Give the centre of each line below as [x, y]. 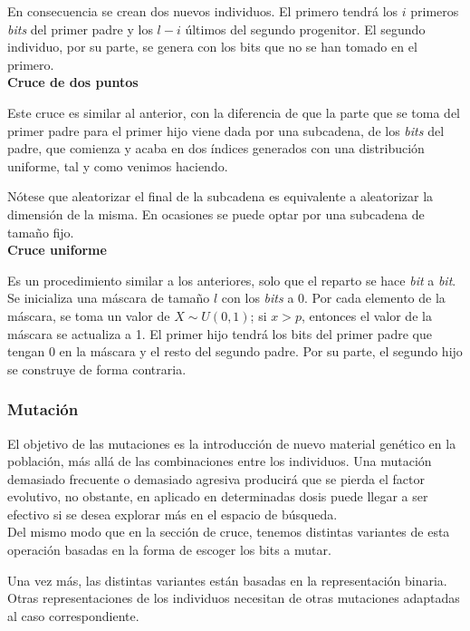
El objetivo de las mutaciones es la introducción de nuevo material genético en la [232, 443]
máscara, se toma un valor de [89, 315]
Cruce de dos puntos [73, 82]
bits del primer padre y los [80, 29]
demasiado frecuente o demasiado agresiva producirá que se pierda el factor [216, 478]
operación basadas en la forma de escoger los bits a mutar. [169, 550]
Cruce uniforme [57, 250]
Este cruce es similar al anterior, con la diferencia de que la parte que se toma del [234, 112]
